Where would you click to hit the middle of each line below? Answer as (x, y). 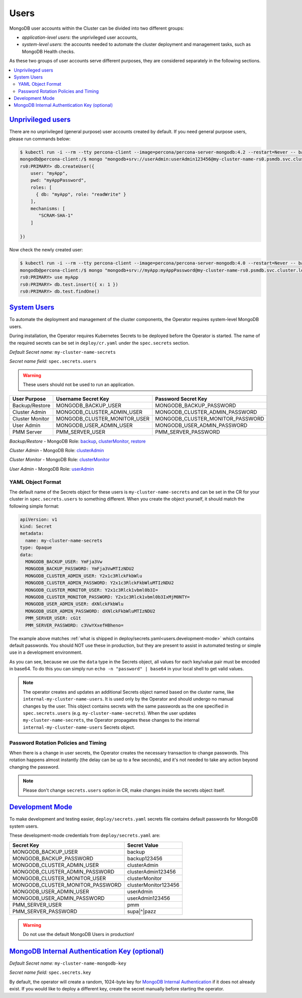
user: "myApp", (49, 173)
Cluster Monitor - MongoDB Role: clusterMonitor (60, 460)
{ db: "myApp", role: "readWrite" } (81, 195)
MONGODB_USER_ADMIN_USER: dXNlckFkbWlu (74, 604)
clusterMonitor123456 (153, 885)
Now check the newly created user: (46, 250)
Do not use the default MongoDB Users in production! (79, 934)
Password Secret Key (181, 399)
